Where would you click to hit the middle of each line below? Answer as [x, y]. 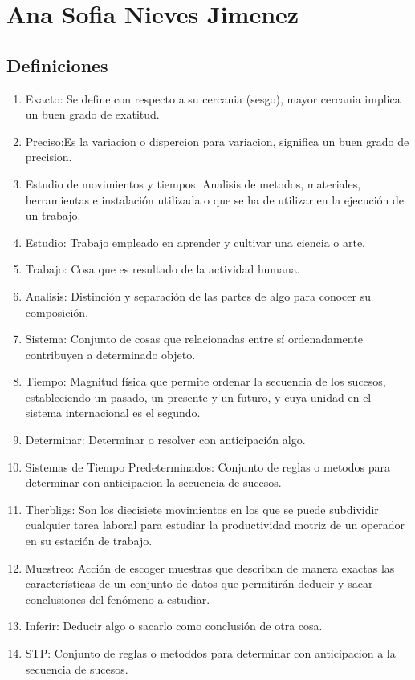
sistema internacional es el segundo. [113, 413]
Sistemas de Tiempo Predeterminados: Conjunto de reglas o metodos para [207, 466]
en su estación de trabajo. [89, 541]
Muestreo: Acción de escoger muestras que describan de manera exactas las [210, 567]
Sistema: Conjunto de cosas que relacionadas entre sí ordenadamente [194, 339]
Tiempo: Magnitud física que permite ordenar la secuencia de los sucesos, [205, 381]
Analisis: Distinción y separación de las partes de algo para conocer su [198, 295]
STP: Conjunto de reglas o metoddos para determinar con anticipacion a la [210, 653]
